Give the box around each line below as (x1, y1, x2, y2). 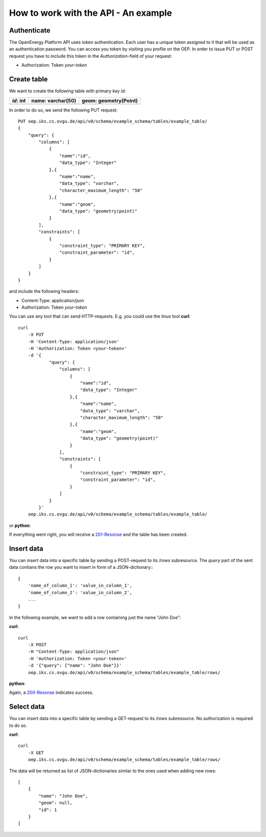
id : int (12, 97, 26, 104)
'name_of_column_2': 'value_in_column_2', (28, 590, 133, 595)
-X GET (28, 750, 44, 756)
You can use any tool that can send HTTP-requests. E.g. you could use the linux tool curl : (9, 314, 191, 319)
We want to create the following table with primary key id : (9, 88, 126, 94)
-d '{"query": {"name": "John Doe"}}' (28, 663, 122, 669)
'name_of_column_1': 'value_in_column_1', (28, 583, 133, 589)
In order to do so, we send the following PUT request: (9, 107, 118, 113)
